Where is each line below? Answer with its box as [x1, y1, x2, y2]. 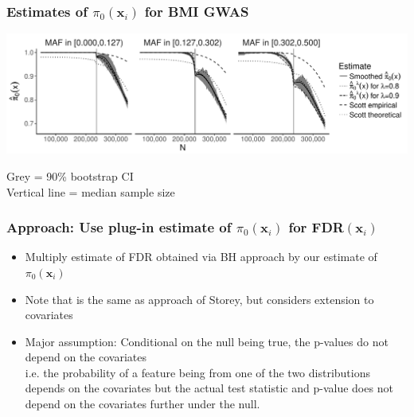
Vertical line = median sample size [6, 183, 175, 200]
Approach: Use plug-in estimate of [6, 217, 232, 237]
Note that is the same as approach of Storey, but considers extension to [25, 290, 374, 307]
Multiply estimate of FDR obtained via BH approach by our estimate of [25, 248, 377, 265]
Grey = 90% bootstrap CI [6, 167, 134, 184]
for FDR [288, 217, 344, 237]
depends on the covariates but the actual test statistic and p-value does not [25, 380, 393, 396]
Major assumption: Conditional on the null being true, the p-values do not [25, 333, 389, 349]
